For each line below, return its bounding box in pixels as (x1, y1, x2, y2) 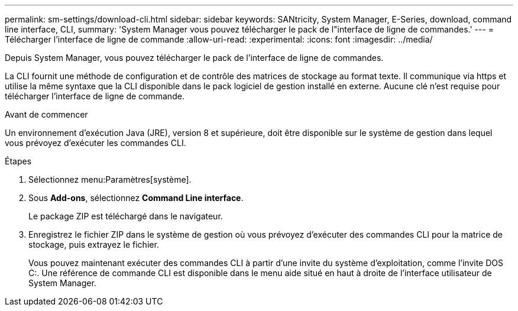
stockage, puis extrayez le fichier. (28, 239, 159, 250)
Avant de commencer (5, 109, 88, 119)
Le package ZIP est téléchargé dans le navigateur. (28, 211, 223, 221)
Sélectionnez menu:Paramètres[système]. (28, 174, 192, 184)
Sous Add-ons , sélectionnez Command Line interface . (28, 193, 244, 203)
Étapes (5, 156, 32, 166)
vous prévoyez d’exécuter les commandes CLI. (5, 138, 186, 148)
